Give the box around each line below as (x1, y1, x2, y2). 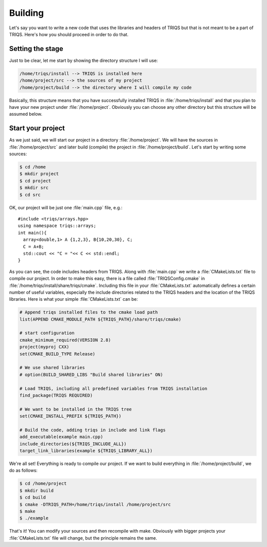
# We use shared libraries (19, 365, 85, 370)
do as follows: (9, 467, 38, 473)
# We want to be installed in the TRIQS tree (19, 406, 132, 412)
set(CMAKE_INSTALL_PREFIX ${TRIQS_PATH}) (19, 413, 122, 419)
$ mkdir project (19, 171, 59, 177)
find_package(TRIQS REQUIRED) (19, 392, 93, 398)
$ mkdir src (19, 185, 49, 190)
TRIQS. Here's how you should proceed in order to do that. (9, 31, 129, 37)
